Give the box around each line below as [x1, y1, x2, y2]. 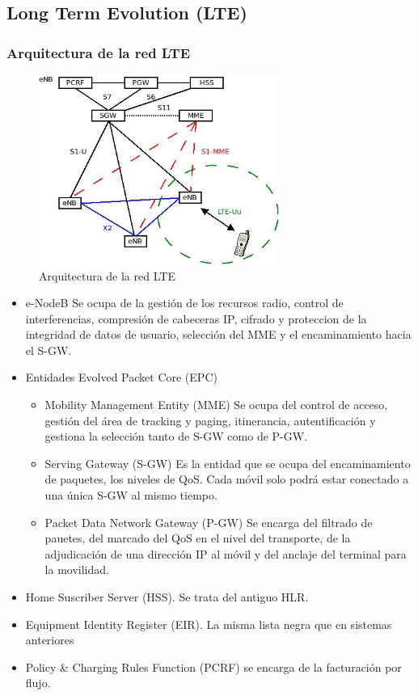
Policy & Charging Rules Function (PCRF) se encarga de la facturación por [25, 658, 402, 675]
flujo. [25, 674, 51, 691]
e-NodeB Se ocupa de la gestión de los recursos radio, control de [25, 294, 344, 311]
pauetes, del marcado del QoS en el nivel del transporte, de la [44, 529, 351, 546]
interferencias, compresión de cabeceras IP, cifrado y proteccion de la [25, 310, 367, 327]
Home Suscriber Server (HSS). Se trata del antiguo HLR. [25, 588, 309, 605]
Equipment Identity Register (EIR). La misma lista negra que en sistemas [25, 615, 392, 632]
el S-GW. [25, 341, 72, 358]
